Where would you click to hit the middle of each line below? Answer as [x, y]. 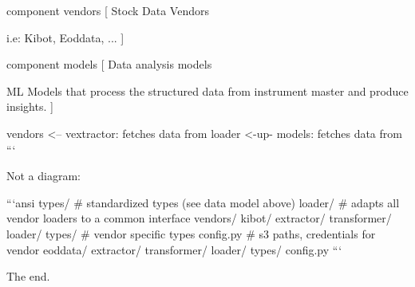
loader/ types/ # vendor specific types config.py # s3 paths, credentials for [191, 233]
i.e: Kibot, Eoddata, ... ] [65, 37]
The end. [28, 276]
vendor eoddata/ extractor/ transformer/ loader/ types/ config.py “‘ [174, 249]
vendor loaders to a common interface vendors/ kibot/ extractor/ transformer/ [199, 218]
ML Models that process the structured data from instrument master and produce [207, 90]
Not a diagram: [43, 176]
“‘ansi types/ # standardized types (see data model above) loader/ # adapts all [203, 202]
